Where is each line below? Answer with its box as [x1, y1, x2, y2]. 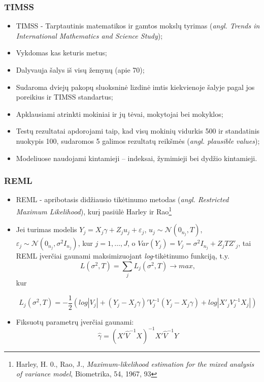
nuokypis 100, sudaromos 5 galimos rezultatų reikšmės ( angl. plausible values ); [16, 135, 260, 146]
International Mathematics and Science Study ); [16, 30, 163, 41]
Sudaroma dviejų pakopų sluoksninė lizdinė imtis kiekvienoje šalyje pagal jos [16, 81, 255, 92]
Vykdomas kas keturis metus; [16, 47, 107, 58]
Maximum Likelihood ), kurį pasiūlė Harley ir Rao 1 [16, 204, 172, 216]
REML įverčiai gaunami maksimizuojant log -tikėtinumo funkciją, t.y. [16, 250, 229, 261]
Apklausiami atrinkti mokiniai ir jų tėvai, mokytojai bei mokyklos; [16, 108, 223, 119]
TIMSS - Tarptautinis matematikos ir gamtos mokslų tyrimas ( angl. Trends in [16, 20, 260, 31]
